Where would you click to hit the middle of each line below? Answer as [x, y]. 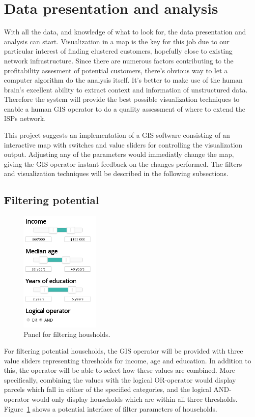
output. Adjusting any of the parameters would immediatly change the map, [119, 154]
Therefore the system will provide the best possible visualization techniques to [122, 99]
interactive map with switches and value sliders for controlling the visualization [123, 144]
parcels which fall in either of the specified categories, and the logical [108, 389]
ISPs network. [25, 118]
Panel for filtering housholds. [67, 334]
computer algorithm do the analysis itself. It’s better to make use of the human [123, 80]
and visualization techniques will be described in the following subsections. [116, 173]
